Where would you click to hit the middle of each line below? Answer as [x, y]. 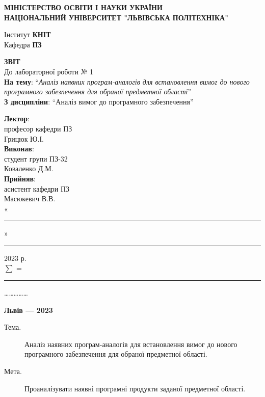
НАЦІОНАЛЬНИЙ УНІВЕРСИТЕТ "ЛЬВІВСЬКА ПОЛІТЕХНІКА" [116, 17]
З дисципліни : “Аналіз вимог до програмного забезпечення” [99, 101]
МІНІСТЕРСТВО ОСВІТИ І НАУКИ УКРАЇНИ [83, 7]
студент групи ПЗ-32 [36, 158]
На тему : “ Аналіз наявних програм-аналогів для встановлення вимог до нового [127, 81]
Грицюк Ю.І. [24, 138]
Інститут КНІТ [28, 34]
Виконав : [19, 149]
